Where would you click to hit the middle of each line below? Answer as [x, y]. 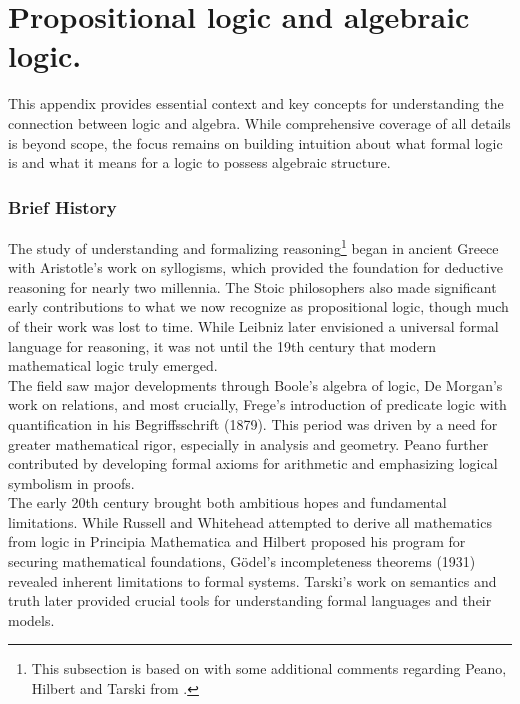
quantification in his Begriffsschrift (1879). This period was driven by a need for [253, 423]
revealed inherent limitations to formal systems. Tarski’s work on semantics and [252, 580]
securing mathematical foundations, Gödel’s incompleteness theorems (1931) [242, 561]
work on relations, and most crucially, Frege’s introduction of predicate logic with [257, 404]
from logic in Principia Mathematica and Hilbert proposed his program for [237, 541]
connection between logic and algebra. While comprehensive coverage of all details [259, 122]
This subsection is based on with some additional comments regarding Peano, [269, 668]
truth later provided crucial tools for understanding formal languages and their [250, 600]
